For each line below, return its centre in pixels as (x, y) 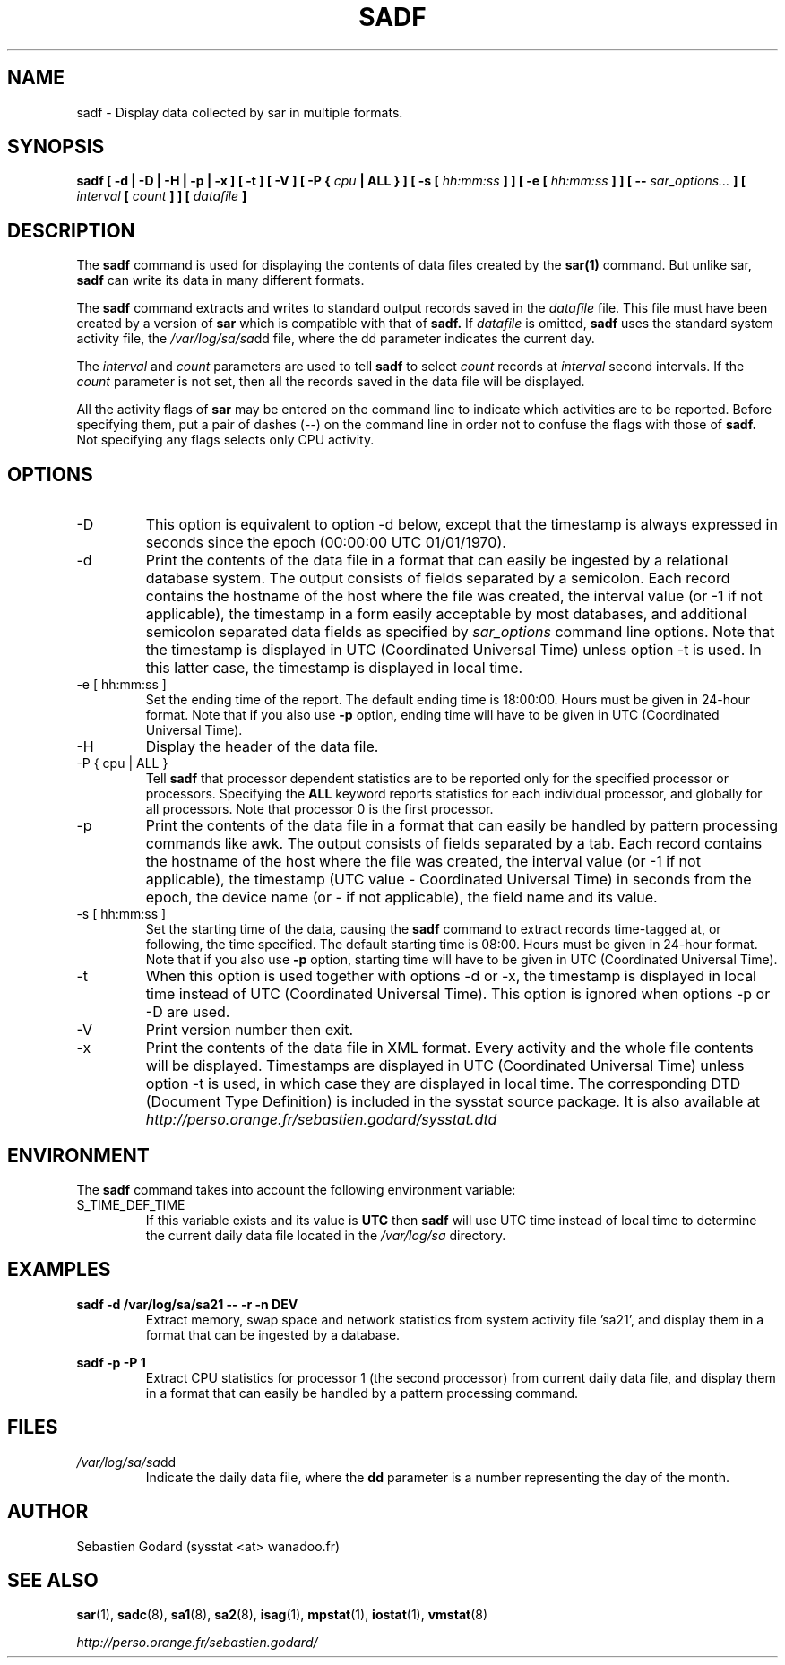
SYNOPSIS (56, 147)
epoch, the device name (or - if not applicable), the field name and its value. (401, 897)
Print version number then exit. (250, 1030)
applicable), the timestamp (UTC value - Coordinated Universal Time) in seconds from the (449, 880)
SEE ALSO (53, 1580)
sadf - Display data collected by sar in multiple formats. (240, 112)
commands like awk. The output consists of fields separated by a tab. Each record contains (454, 844)
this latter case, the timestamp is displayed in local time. (334, 668)
